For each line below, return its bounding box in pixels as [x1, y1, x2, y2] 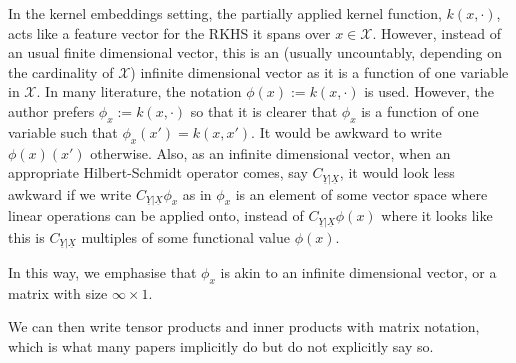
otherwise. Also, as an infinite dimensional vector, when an [90, 142, 451, 163]
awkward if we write [8, 183, 132, 204]
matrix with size [8, 282, 108, 303]
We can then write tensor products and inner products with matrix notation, [8, 316, 480, 337]
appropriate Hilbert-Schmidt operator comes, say [8, 162, 308, 183]
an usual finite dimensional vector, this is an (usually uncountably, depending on [8, 42, 503, 63]
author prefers [8, 100, 95, 121]
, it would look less [339, 162, 455, 183]
